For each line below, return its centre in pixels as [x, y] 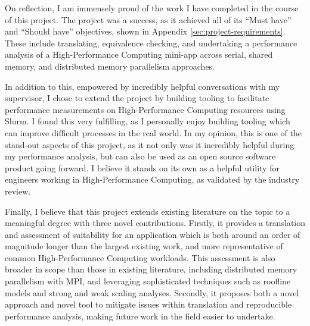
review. [18, 191]
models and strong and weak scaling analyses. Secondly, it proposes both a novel [152, 292]
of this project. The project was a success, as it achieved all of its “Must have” [148, 19]
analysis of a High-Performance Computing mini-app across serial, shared [139, 54]
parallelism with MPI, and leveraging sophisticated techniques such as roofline [148, 281]
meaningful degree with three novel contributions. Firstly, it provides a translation [155, 223]
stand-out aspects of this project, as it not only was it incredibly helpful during [150, 144]
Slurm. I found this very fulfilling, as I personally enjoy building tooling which [148, 121]
